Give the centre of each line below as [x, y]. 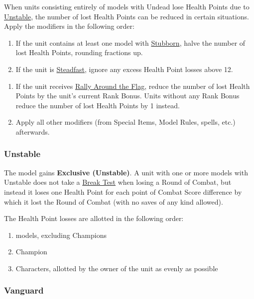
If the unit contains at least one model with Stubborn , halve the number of [130, 42]
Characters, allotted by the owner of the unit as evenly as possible [117, 268]
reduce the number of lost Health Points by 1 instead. [98, 105]
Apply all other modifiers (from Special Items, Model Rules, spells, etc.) [126, 122]
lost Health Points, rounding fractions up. [79, 52]
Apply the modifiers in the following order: [69, 26]
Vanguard [24, 290]
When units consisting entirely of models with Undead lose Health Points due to [127, 6]
